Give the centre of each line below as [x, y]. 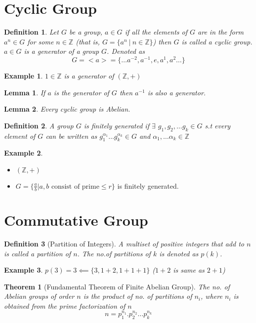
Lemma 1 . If [25, 92]
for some [41, 41]
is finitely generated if [116, 125]
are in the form [221, 32]
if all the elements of [156, 32]
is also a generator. [177, 92]
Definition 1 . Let [31, 32]
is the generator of [81, 92]
